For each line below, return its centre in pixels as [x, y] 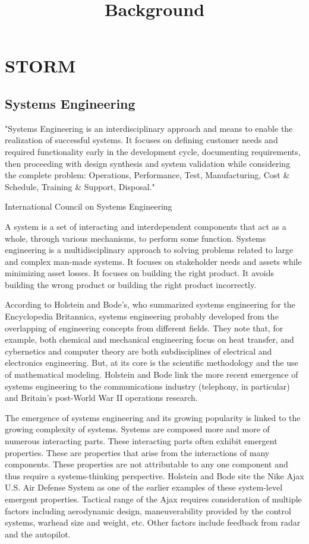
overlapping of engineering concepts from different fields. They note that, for [144, 328]
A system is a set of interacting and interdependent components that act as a [146, 226]
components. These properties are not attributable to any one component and [146, 464]
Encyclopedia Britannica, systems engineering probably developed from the [142, 316]
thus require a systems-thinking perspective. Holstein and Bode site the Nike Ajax [154, 475]
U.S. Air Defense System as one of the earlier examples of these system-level [144, 487]
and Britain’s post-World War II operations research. [101, 398]
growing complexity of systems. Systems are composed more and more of [137, 429]
